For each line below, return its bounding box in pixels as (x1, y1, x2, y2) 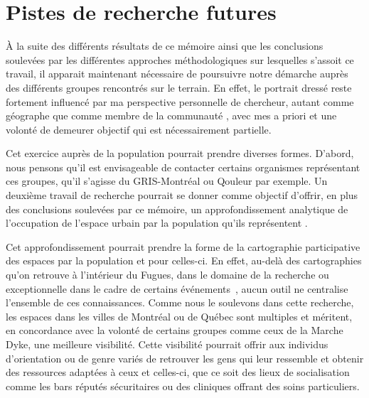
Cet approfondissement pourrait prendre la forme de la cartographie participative (6, 239, 360, 254)
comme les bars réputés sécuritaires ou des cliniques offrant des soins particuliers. (6, 378, 360, 393)
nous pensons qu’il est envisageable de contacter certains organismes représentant (6, 159, 360, 174)
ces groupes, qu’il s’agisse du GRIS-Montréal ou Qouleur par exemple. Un (6, 173, 328, 188)
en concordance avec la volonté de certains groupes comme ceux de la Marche (6, 323, 343, 338)
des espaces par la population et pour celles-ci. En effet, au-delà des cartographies (6, 253, 362, 268)
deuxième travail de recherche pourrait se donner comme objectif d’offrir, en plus (6, 188, 358, 203)
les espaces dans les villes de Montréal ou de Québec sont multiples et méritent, (6, 308, 353, 323)
